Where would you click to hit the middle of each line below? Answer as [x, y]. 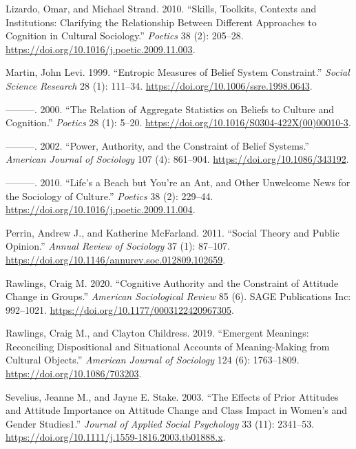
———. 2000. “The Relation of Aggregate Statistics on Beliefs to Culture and [170, 109]
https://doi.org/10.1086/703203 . [74, 373]
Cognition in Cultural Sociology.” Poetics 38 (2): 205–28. [125, 36]
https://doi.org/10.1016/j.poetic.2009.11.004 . [101, 209]
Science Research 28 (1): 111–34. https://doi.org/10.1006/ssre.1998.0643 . [159, 85]
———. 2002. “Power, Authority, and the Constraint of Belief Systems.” [157, 145]
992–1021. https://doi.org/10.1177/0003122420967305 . [120, 309]
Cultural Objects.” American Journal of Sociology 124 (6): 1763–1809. [153, 360]
